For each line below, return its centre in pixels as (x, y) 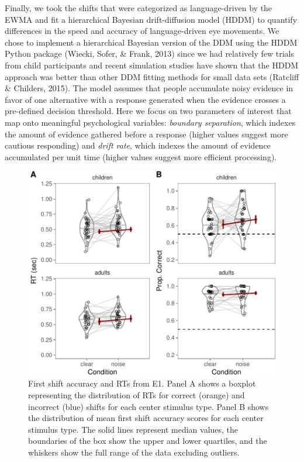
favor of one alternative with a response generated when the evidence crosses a (145, 99)
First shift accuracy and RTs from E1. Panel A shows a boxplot (142, 383)
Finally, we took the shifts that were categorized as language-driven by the (139, 8)
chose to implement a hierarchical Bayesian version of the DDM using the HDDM (151, 42)
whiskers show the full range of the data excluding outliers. (134, 452)
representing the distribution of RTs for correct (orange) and (137, 395)
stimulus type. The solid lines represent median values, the (133, 429)
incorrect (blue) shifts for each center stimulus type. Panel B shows (148, 406)
